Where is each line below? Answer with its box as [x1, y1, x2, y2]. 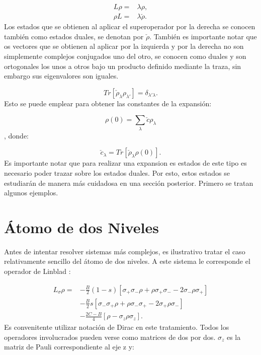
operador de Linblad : [4, 266, 71, 276]
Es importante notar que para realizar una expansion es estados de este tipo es [4, 158, 247, 168]
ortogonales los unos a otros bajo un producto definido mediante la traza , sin [4, 60, 241, 71]
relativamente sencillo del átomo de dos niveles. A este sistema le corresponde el [4, 256, 250, 266]
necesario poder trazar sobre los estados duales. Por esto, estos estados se [4, 167, 230, 178]
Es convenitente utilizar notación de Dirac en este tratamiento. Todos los [4, 322, 229, 332]
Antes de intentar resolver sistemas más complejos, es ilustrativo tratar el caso [4, 246, 245, 256]
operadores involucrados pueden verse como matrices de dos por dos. [4, 331, 216, 342]
